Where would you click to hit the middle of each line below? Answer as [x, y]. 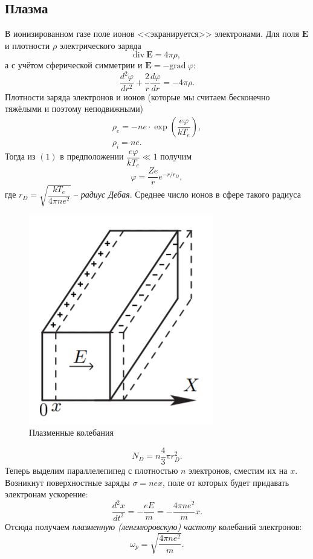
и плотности [27, 45]
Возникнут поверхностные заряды [67, 482]
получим [176, 156]
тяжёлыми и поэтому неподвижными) [74, 108]
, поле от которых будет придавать [226, 482]
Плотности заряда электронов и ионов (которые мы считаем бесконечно [137, 96]
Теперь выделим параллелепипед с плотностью [92, 470]
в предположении [92, 156]
